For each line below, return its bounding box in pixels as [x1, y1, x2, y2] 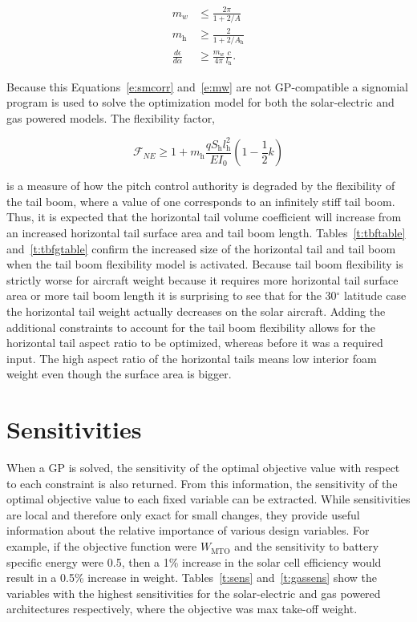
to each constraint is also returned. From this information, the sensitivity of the [6, 475, 398, 491]
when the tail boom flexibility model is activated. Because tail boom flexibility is [6, 256, 403, 273]
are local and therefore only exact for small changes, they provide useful [6, 506, 360, 523]
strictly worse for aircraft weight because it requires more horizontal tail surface [6, 271, 399, 288]
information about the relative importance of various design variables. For [6, 522, 370, 539]
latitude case [344, 287, 407, 304]
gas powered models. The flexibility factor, [6, 109, 216, 126]
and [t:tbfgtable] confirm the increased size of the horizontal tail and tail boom [6, 240, 396, 256]
